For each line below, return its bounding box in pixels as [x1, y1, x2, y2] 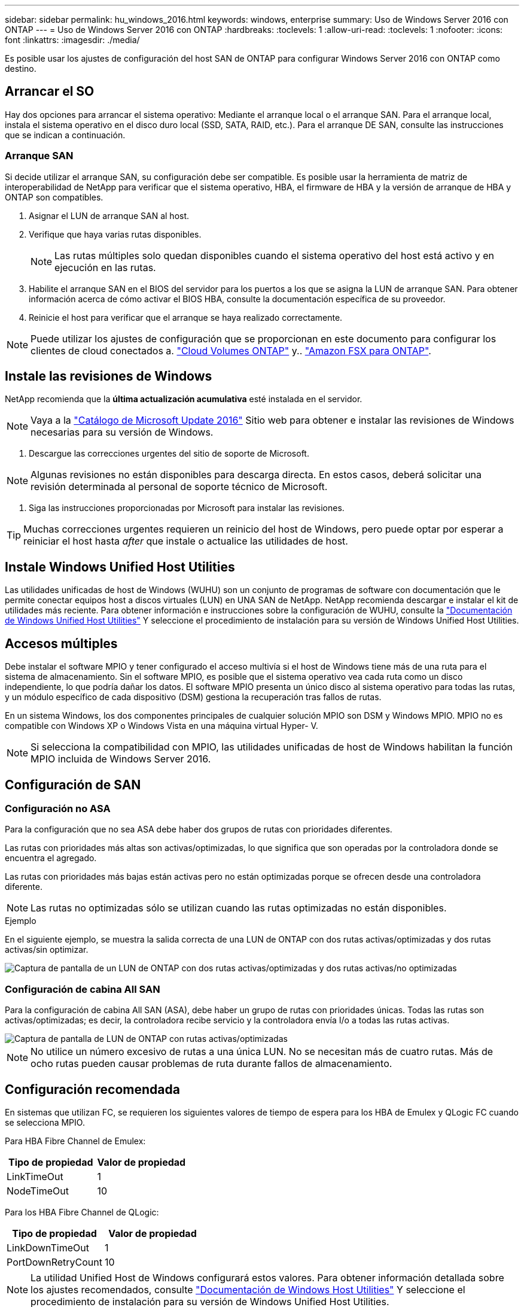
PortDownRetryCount [7, 1256, 102, 1268]
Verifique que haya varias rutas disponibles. [29, 229, 202, 239]
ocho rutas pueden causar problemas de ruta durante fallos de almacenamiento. [31, 1057, 392, 1070]
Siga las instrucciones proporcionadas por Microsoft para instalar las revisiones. [29, 503, 345, 513]
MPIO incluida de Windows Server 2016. [31, 753, 211, 765]
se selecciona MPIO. [5, 1117, 85, 1127]
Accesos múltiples [5, 636, 118, 651]
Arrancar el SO [5, 84, 95, 99]
